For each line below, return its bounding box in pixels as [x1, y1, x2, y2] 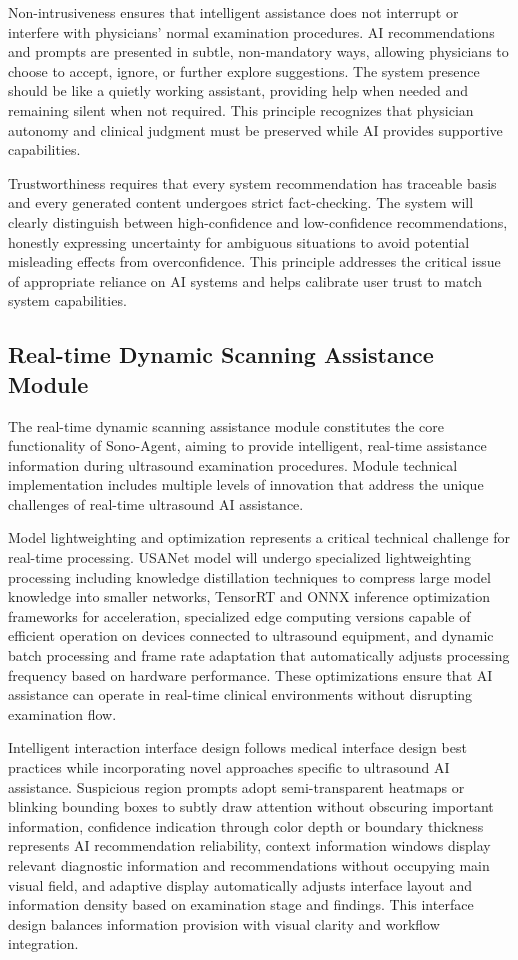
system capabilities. [8, 290, 127, 311]
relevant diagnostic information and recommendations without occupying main [8, 854, 490, 875]
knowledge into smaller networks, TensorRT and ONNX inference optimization [8, 586, 491, 607]
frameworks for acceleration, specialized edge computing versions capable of [8, 605, 471, 626]
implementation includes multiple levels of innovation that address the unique [8, 474, 484, 495]
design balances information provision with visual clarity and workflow [8, 913, 440, 934]
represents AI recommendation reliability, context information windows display [8, 835, 491, 856]
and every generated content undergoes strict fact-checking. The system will [8, 192, 474, 213]
